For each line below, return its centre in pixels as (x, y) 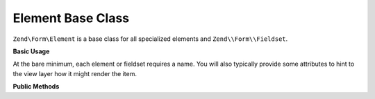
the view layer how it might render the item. (75, 73)
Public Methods (36, 87)
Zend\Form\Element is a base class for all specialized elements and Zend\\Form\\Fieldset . (150, 39)
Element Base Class (71, 18)
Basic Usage (31, 51)
